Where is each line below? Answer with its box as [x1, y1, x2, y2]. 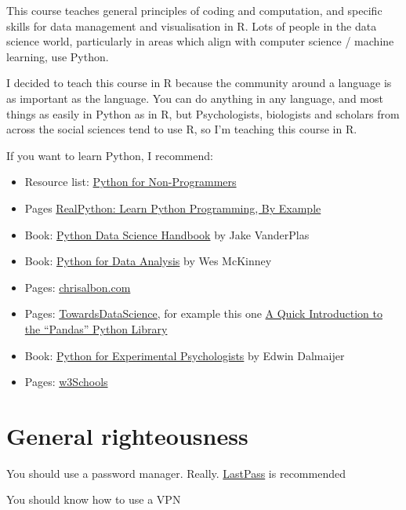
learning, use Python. [6, 48, 109, 64]
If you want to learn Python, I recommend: [6, 147, 213, 163]
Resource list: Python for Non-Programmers [24, 173, 237, 190]
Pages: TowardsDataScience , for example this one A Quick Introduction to [24, 305, 382, 322]
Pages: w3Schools [24, 373, 108, 390]
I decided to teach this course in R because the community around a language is [6, 75, 392, 91]
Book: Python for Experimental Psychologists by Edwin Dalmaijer [24, 347, 345, 363]
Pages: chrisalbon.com [24, 279, 131, 295]
